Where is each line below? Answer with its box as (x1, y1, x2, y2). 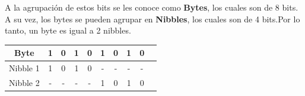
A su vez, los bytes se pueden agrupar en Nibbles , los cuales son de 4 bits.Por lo (5, 12, 300, 25)
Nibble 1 (9, 62, 40, 74)
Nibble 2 (9, 76, 40, 88)
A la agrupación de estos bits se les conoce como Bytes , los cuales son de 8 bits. (5, 1, 298, 13)
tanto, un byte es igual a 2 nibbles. (5, 24, 131, 37)
